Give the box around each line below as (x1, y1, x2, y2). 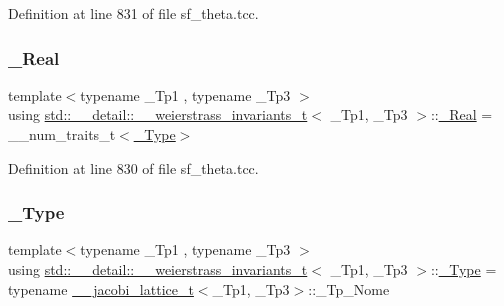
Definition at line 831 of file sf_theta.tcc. (8, 3, 259, 23)
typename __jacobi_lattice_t (8, 278, 194, 299)
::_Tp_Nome (308, 278, 390, 299)
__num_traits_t (8, 124, 116, 144)
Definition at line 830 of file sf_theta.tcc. (8, 157, 259, 178)
